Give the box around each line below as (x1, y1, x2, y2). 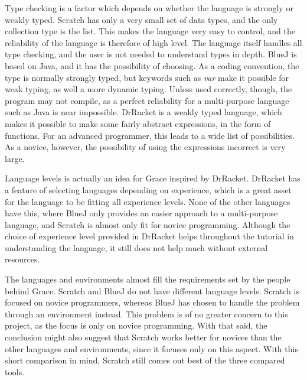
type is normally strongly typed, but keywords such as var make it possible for (5, 71, 289, 83)
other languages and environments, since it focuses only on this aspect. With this (5, 342, 298, 355)
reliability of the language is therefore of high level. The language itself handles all (5, 36, 302, 48)
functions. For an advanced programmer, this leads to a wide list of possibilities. (5, 129, 295, 141)
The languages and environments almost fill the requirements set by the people (5, 273, 290, 285)
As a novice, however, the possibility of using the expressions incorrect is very (5, 141, 286, 153)
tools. (5, 365, 25, 378)
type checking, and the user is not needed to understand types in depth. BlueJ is (5, 48, 297, 60)
